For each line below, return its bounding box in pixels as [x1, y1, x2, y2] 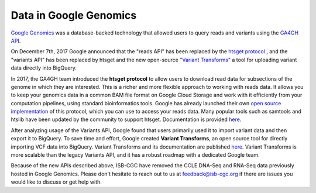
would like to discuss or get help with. [11, 178, 102, 185]
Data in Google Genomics [11, 9, 137, 22]
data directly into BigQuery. [11, 64, 77, 71]
